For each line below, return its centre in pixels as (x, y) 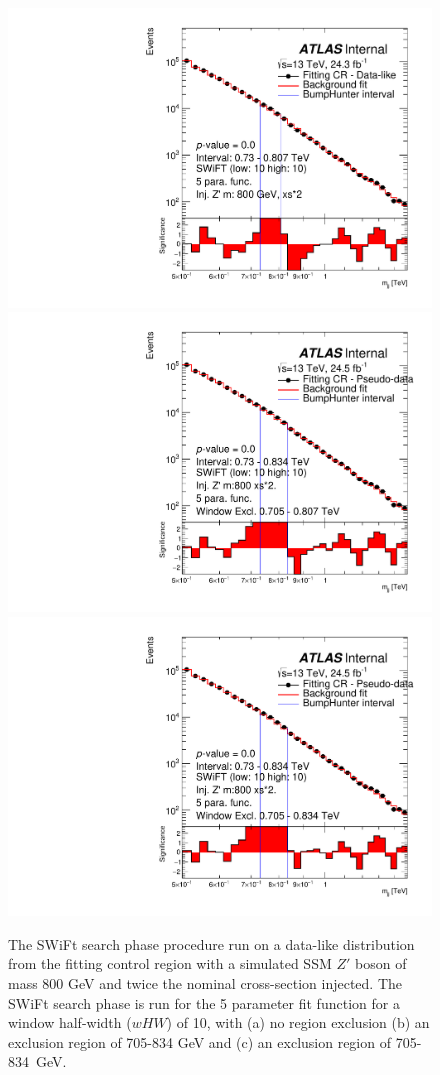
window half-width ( (70, 1022)
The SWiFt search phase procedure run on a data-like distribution (211, 943)
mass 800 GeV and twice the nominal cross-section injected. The (205, 982)
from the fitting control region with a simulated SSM (170, 963)
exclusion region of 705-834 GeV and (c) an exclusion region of (199, 1041)
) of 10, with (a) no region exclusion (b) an (298, 1022)
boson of (381, 963)
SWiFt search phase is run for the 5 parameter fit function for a (204, 1002)
